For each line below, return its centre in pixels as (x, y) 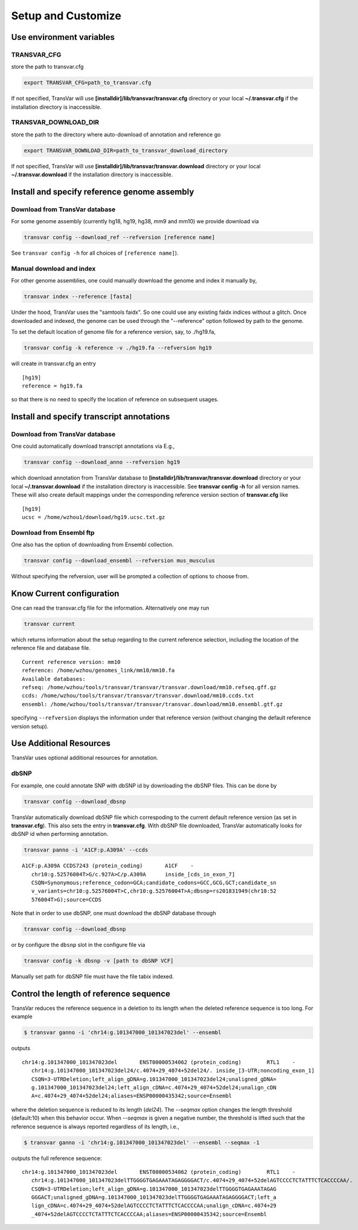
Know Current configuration (65, 594)
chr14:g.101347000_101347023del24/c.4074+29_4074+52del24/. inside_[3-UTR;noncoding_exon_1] (173, 1071)
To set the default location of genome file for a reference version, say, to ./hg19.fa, (113, 332)
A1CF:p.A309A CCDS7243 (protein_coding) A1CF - (108, 866)
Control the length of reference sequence (91, 994)
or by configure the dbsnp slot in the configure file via (78, 945)
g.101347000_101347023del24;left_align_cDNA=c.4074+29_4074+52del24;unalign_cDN (154, 1087)
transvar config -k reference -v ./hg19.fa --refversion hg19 (118, 348)
